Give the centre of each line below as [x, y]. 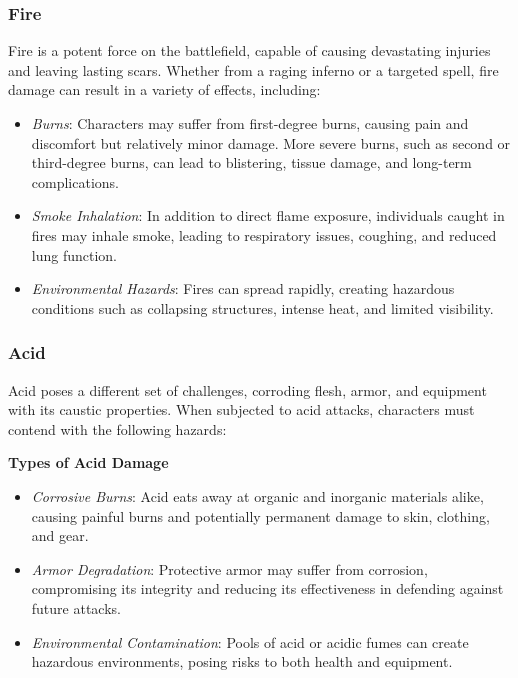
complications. [75, 181]
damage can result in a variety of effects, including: [164, 89]
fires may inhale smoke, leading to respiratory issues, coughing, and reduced [264, 234]
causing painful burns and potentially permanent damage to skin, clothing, [260, 515]
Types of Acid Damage [88, 462]
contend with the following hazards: [117, 428]
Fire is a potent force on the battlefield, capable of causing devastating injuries [249, 50]
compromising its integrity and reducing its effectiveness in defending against [267, 588]
